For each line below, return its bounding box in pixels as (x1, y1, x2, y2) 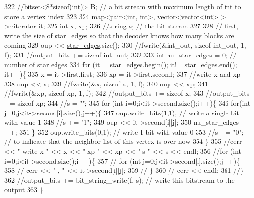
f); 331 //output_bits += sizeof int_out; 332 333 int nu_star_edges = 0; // (4, 49, 237, 59)
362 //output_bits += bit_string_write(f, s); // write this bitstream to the (4, 174, 235, 185)
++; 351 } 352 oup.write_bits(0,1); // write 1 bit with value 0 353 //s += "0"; (4, 126, 244, 137)
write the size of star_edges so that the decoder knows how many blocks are (4, 30, 234, 40)
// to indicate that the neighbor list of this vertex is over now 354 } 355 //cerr (4, 136, 242, 146)
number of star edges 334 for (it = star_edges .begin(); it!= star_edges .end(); (4, 59, 237, 69)
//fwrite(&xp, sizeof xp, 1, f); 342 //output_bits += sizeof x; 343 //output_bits (4, 88, 250, 98)
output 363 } (4, 184, 43, 195)
